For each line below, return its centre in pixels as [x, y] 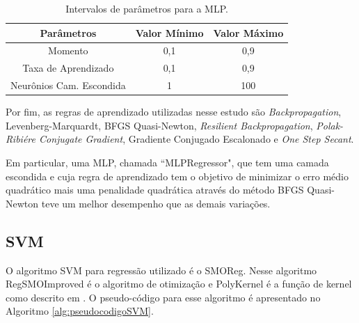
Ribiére [21, 139]
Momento [68, 50]
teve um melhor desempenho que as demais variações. [156, 203]
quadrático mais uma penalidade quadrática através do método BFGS [155, 190]
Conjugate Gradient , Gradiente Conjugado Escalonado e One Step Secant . [196, 139]
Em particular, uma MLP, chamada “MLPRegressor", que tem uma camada [167, 162]
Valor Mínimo [169, 32]
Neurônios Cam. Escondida [68, 85]
